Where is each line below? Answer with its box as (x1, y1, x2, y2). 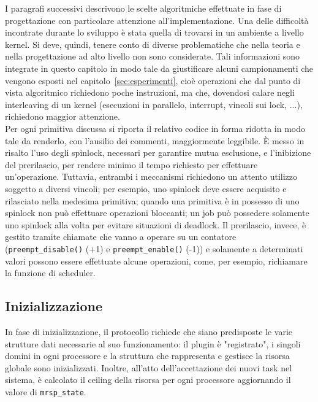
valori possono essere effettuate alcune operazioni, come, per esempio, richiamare (5, 254, 308, 267)
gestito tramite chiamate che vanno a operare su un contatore (5, 230, 237, 243)
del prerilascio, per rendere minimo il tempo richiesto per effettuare (5, 158, 258, 171)
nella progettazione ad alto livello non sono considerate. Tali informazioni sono (5, 50, 300, 63)
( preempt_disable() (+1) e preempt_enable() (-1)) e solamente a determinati (5, 242, 303, 255)
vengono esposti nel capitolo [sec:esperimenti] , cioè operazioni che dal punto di (5, 74, 301, 87)
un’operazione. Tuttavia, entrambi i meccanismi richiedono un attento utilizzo (5, 170, 297, 183)
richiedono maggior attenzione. (5, 110, 120, 123)
